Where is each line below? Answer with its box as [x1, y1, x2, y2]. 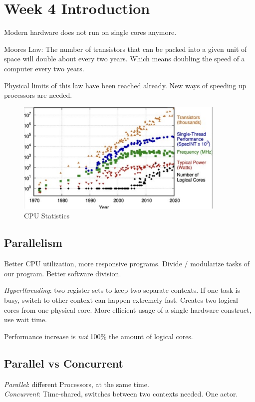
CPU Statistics [24, 210, 69, 221]
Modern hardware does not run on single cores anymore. [4, 27, 177, 37]
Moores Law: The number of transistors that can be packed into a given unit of [4, 43, 247, 54]
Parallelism [4, 235, 62, 250]
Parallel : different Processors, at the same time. [4, 379, 149, 389]
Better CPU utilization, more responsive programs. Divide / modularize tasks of [4, 258, 250, 269]
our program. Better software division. [4, 268, 121, 278]
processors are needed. [4, 90, 72, 100]
